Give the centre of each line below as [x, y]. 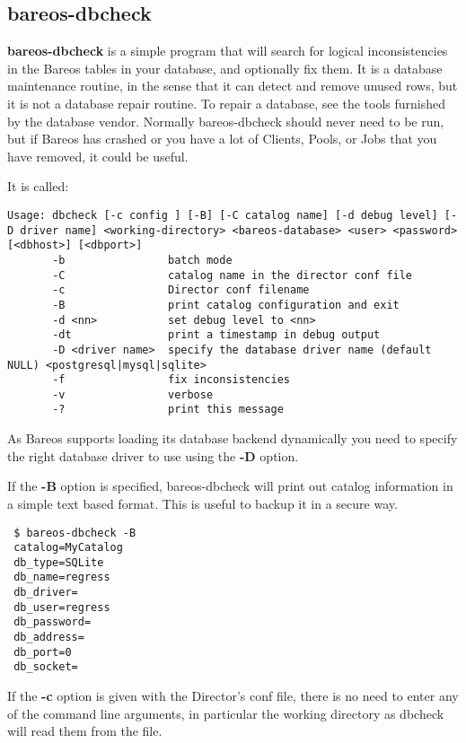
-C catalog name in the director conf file [233, 275]
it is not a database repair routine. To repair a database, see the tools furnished [226, 103]
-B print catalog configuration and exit [226, 305]
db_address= [49, 638]
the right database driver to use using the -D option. [153, 455]
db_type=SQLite [59, 562]
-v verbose [133, 394]
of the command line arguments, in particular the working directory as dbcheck [226, 713]
